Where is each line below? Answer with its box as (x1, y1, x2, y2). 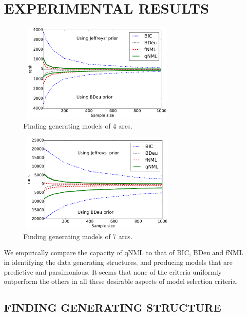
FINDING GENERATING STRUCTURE (4, 300, 221, 315)
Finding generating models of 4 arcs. (23, 120, 133, 130)
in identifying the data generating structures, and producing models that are (4, 257, 233, 267)
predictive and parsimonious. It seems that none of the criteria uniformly (4, 266, 222, 277)
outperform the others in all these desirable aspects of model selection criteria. (4, 276, 238, 286)
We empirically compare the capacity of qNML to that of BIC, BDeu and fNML (4, 247, 244, 258)
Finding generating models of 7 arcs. (23, 231, 133, 241)
